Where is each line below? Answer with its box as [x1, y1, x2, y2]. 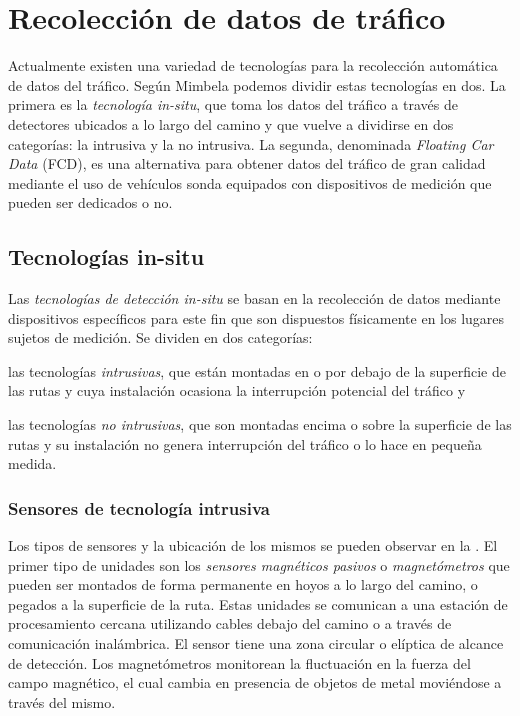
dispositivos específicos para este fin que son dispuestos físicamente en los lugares [8, 307, 505, 328]
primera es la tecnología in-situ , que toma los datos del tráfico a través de [8, 94, 458, 115]
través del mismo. [8, 691, 116, 712]
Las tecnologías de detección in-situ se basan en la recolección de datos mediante [8, 288, 501, 309]
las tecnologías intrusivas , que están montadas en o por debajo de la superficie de [8, 360, 506, 381]
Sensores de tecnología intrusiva [8, 495, 270, 520]
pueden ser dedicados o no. [8, 192, 173, 213]
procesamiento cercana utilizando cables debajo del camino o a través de [8, 613, 452, 634]
